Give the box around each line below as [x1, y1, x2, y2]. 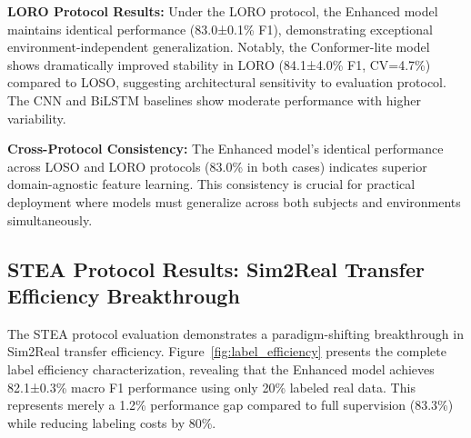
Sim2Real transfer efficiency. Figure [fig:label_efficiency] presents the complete [7, 342, 446, 361]
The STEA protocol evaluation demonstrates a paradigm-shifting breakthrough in [7, 324, 464, 343]
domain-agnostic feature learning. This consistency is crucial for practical [7, 174, 416, 194]
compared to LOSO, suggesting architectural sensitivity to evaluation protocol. [7, 73, 446, 92]
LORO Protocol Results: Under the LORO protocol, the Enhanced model [7, 2, 438, 20]
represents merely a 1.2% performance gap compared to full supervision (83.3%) [7, 395, 454, 414]
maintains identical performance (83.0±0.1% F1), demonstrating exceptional [7, 19, 433, 38]
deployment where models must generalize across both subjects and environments [7, 192, 461, 211]
